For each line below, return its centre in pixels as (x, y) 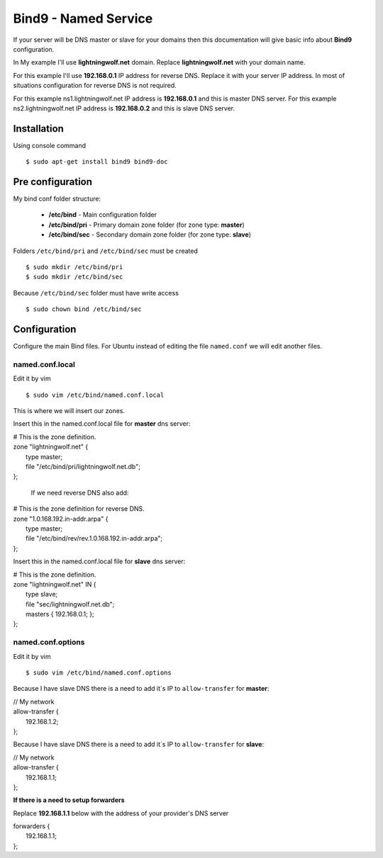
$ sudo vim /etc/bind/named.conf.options (99, 673)
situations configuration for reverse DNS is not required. (95, 86)
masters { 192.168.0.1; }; (60, 614)
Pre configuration (52, 182)
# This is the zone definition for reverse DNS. (79, 509)
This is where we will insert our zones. (69, 411)
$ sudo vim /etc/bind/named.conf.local (95, 395)
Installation (38, 129)
